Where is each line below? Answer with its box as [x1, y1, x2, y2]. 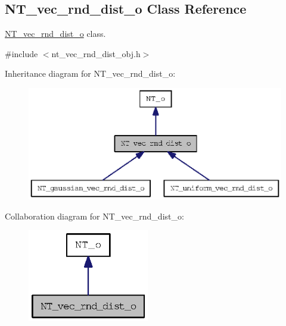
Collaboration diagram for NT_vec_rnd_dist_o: [5, 209, 184, 222]
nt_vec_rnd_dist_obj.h [51, 47, 141, 59]
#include [5, 47, 38, 59]
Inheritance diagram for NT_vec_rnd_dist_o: [5, 67, 176, 80]
